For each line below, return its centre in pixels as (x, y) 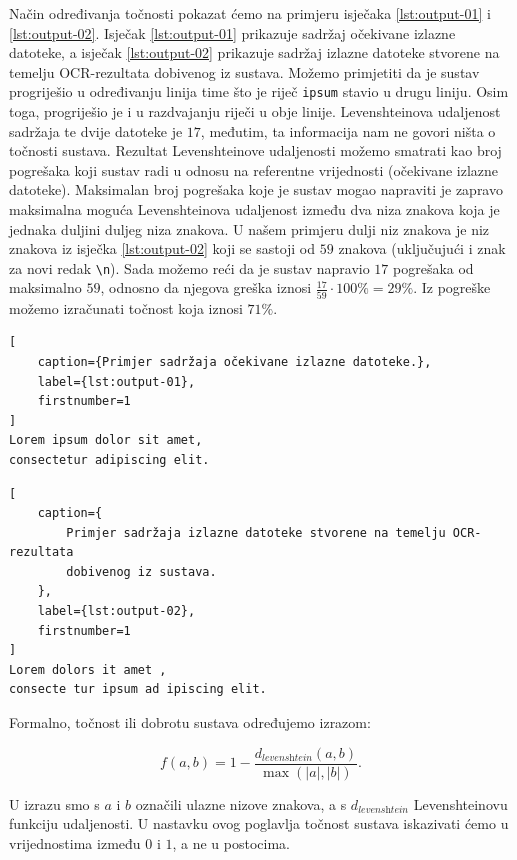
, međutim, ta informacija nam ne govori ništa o (348, 130)
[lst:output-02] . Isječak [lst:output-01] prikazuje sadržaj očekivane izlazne (232, 32)
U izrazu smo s (54, 803)
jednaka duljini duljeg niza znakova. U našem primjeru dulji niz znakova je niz (249, 228)
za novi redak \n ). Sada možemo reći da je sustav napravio (189, 267)
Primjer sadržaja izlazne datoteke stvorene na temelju (256, 532)
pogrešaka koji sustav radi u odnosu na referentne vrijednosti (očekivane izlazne (254, 169)
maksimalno (45, 287)
